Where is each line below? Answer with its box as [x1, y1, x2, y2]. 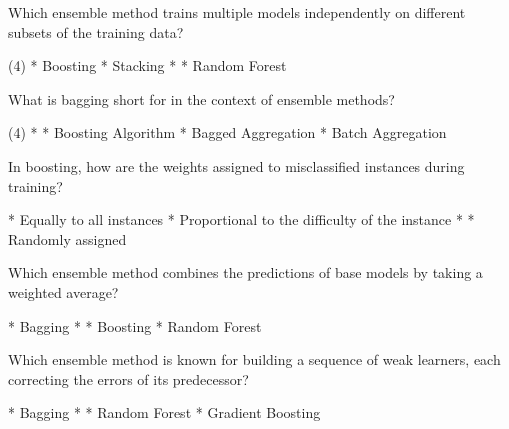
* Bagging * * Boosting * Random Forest [8, 315, 262, 336]
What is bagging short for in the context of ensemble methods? [8, 88, 395, 109]
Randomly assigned [8, 228, 127, 249]
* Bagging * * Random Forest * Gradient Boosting [8, 402, 321, 423]
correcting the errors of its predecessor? [8, 368, 249, 389]
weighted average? [8, 281, 119, 302]
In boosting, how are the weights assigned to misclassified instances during [8, 155, 465, 176]
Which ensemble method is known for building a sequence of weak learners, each [8, 349, 501, 370]
